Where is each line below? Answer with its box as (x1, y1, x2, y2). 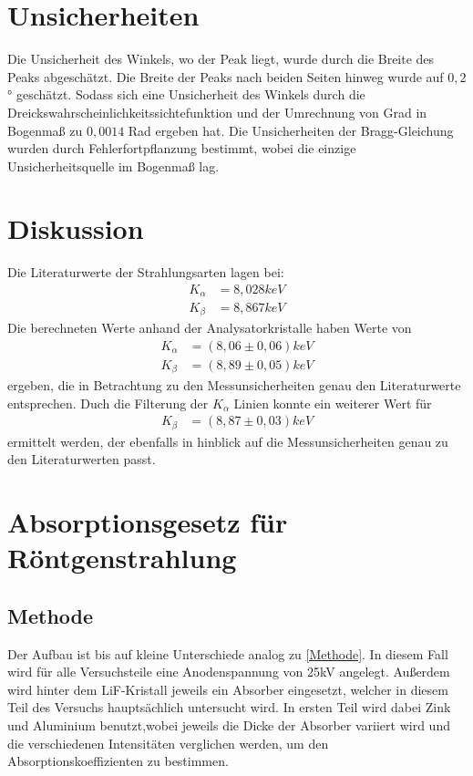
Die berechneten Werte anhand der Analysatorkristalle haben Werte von (7, 317, 412, 336)
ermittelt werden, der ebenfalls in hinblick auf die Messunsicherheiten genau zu (7, 431, 448, 450)
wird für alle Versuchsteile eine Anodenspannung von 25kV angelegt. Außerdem (7, 662, 450, 681)
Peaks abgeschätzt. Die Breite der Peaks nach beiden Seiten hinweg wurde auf (7, 67, 444, 86)
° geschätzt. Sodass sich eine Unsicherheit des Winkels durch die (7, 85, 365, 104)
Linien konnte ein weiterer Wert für (233, 393, 432, 412)
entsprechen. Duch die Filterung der (7, 393, 209, 412)
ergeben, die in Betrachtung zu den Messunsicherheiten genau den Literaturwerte (7, 376, 461, 395)
